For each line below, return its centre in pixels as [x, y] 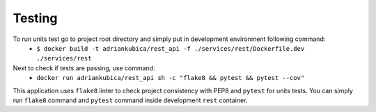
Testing [35, 18]
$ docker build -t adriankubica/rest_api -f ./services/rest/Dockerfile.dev [171, 48]
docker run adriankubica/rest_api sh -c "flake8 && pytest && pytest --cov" [171, 78]
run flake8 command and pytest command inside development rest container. [130, 100]
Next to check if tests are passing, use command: [84, 68]
